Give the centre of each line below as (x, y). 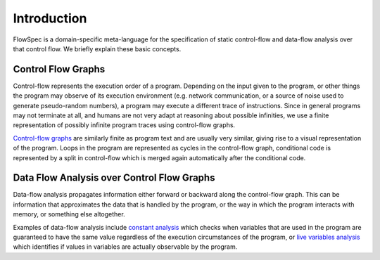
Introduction (50, 18)
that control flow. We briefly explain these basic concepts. (97, 48)
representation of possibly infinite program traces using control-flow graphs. (124, 125)
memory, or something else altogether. (69, 214)
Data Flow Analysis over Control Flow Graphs (114, 178)
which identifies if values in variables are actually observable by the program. (125, 247)
